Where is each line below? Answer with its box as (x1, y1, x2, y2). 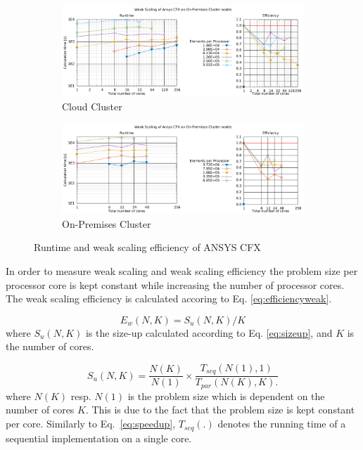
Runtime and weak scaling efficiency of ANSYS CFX (34, 240, 261, 255)
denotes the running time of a (217, 416, 346, 431)
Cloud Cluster (62, 98, 122, 113)
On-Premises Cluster (62, 216, 151, 231)
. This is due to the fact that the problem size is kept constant (85, 402, 355, 417)
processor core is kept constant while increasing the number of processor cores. (6, 277, 345, 292)
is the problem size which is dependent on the (127, 388, 325, 403)
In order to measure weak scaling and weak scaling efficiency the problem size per (6, 263, 358, 278)
